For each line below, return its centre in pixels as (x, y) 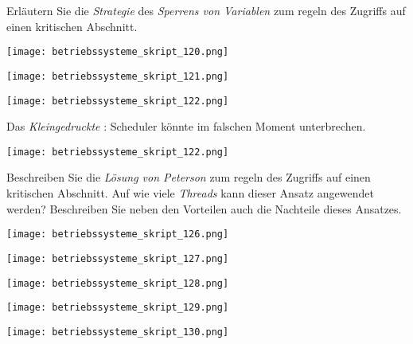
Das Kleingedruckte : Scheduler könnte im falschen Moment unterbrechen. (186, 126)
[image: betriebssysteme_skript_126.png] (118, 235)
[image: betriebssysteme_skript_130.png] (118, 332)
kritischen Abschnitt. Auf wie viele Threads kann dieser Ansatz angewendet (190, 193)
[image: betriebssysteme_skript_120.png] (118, 52)
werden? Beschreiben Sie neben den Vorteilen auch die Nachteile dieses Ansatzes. (204, 208)
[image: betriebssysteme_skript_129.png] (118, 308)
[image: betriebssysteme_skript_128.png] (118, 283)
